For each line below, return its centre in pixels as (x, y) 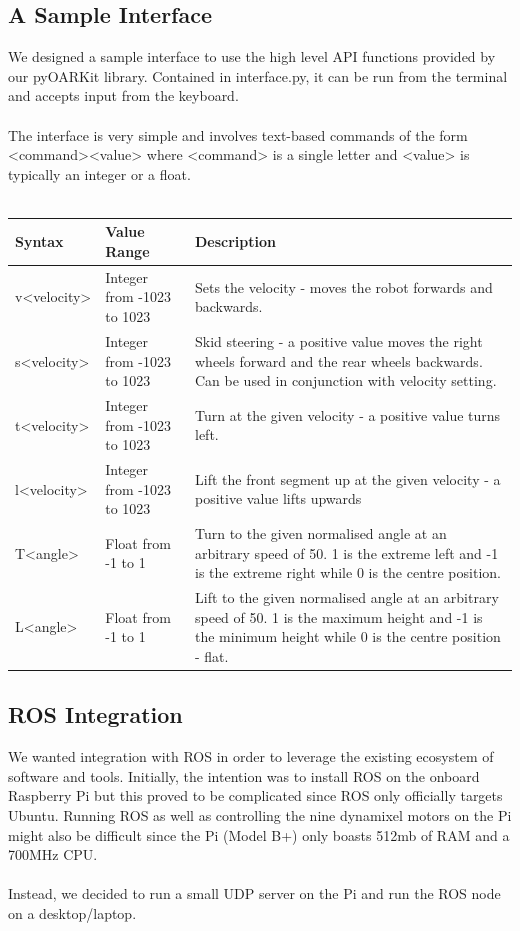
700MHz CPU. (53, 854)
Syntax (39, 241)
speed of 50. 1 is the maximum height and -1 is (338, 616)
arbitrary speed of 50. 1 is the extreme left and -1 (346, 552)
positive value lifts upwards (278, 498)
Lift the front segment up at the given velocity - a (347, 478)
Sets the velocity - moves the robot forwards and (343, 286)
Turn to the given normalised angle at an (320, 533)
